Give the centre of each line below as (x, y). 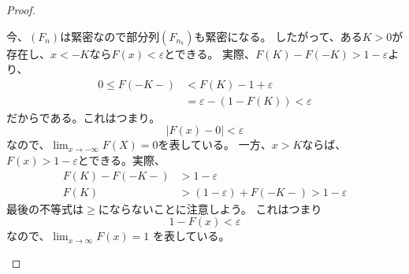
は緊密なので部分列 (110, 36)
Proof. (21, 9)
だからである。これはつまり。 (84, 117)
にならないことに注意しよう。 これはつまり (210, 208)
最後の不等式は (45, 208)
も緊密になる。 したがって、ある (278, 36)
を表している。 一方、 (215, 144)
